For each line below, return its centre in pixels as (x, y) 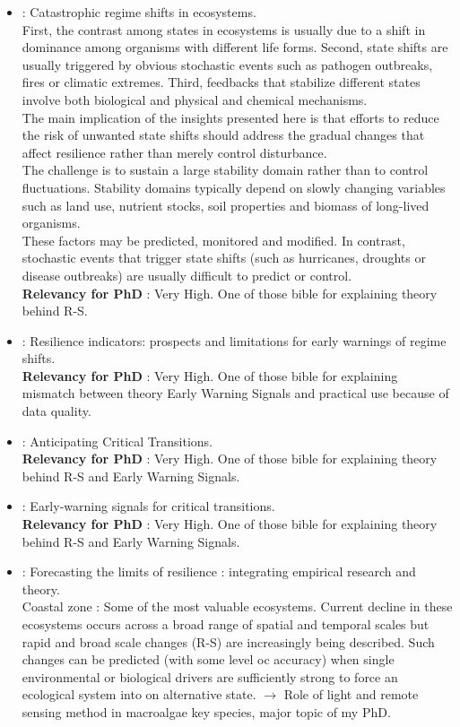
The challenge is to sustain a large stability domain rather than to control (225, 170)
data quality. (56, 411)
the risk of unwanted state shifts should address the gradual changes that (223, 135)
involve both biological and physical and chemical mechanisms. (195, 99)
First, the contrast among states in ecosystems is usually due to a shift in (224, 29)
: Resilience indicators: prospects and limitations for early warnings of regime (234, 340)
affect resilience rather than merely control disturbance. (174, 152)
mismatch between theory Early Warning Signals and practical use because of (235, 393)
